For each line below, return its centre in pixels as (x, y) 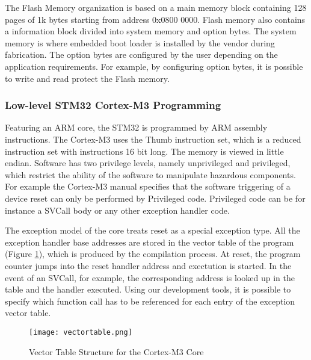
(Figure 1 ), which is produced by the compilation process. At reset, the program (153, 254)
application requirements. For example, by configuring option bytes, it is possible (154, 66)
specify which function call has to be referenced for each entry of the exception (150, 301)
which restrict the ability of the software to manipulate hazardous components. (150, 174)
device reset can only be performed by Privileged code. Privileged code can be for (155, 198)
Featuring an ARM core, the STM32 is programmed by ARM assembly (136, 127)
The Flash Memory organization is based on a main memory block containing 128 (156, 7)
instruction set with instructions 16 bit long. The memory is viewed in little (144, 151)
